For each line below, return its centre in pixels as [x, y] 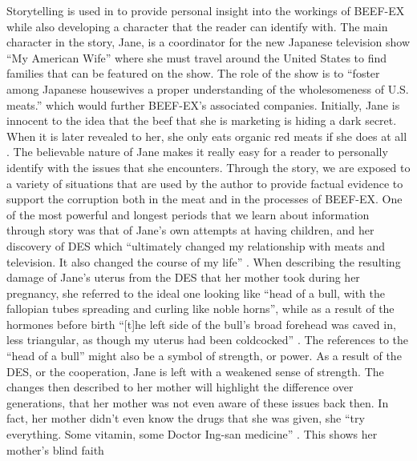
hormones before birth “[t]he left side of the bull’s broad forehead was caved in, [201, 324]
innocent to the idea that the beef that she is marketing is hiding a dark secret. [202, 120]
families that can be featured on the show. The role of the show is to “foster [193, 73]
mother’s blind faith [55, 449]
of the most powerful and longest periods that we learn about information [188, 214]
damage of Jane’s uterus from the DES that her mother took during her [183, 277]
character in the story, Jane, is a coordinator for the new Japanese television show [208, 42]
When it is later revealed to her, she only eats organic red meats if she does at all [207, 136]
